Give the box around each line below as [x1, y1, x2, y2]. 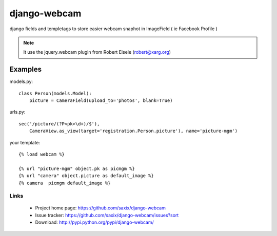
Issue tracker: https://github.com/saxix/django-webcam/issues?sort [35, 212, 179, 218]
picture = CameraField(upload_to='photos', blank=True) [29, 98, 173, 103]
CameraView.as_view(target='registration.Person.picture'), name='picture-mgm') [29, 128, 238, 134]
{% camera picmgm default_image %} [18, 180, 111, 186]
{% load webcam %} [18, 151, 65, 157]
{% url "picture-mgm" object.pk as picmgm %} [18, 165, 135, 171]
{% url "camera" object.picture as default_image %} [18, 173, 154, 179]
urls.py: [9, 109, 26, 115]
